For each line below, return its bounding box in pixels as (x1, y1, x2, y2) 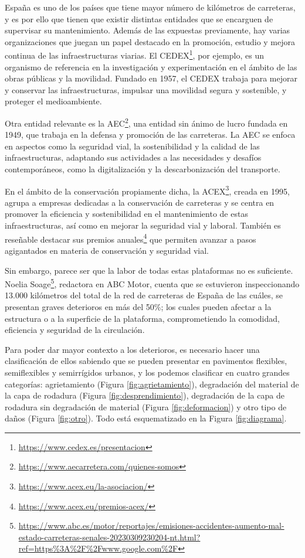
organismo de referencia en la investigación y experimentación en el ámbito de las (5, 60, 297, 73)
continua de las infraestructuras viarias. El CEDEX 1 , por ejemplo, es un (5, 47, 265, 62)
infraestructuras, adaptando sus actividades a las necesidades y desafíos (5, 151, 262, 164)
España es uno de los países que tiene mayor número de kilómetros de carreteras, (5, 1, 296, 13)
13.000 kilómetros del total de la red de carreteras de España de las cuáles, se (5, 289, 283, 301)
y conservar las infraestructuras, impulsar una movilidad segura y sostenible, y (5, 83, 287, 96)
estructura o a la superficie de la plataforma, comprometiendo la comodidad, (5, 312, 280, 324)
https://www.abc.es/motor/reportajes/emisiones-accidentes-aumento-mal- (18, 519, 284, 532)
